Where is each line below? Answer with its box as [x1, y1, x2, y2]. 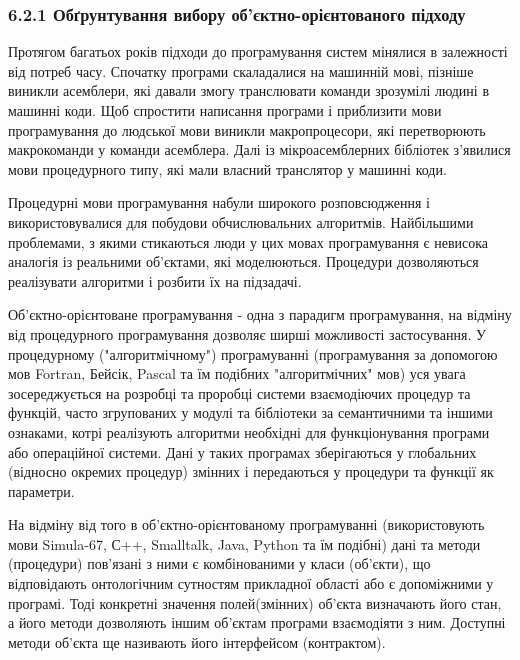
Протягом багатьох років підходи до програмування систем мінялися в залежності [8, 41, 508, 62]
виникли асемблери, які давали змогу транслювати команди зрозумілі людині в [8, 80, 489, 101]
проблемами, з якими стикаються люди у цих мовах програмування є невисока [8, 231, 489, 252]
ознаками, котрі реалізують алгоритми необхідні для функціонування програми [8, 421, 490, 442]
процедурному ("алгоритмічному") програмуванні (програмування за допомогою [8, 343, 498, 364]
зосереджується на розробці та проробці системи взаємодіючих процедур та [8, 382, 471, 403]
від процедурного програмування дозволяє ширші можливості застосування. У [8, 323, 486, 344]
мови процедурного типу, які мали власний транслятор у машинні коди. [8, 158, 447, 179]
